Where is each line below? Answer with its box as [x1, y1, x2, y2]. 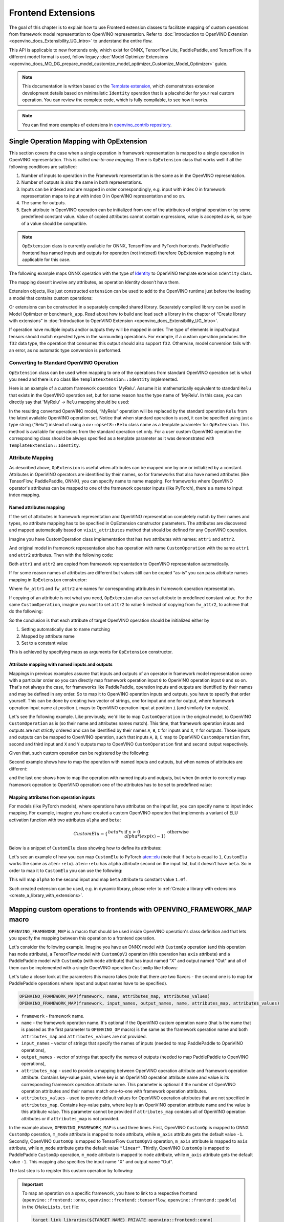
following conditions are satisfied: [9, 164, 77, 170]
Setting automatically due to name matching [21, 626, 110, 633]
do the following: [9, 609, 43, 614]
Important [22, 1181, 44, 1187]
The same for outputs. [21, 200, 66, 206]
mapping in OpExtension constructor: [9, 577, 87, 583]
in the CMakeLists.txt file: [22, 1204, 80, 1210]
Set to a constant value [21, 640, 68, 646]
